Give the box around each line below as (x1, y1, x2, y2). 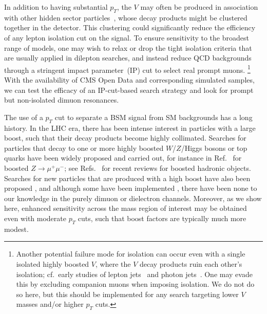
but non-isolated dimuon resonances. (4, 94, 119, 105)
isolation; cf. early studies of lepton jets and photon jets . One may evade (16, 268, 253, 279)
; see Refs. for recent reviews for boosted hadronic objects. (64, 162, 251, 173)
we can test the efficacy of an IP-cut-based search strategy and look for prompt (4, 84, 254, 95)
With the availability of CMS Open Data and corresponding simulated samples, (4, 74, 255, 85)
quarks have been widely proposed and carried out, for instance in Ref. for (4, 152, 242, 163)
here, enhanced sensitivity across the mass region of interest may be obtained (4, 203, 247, 213)
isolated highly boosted (16, 258, 89, 269)
